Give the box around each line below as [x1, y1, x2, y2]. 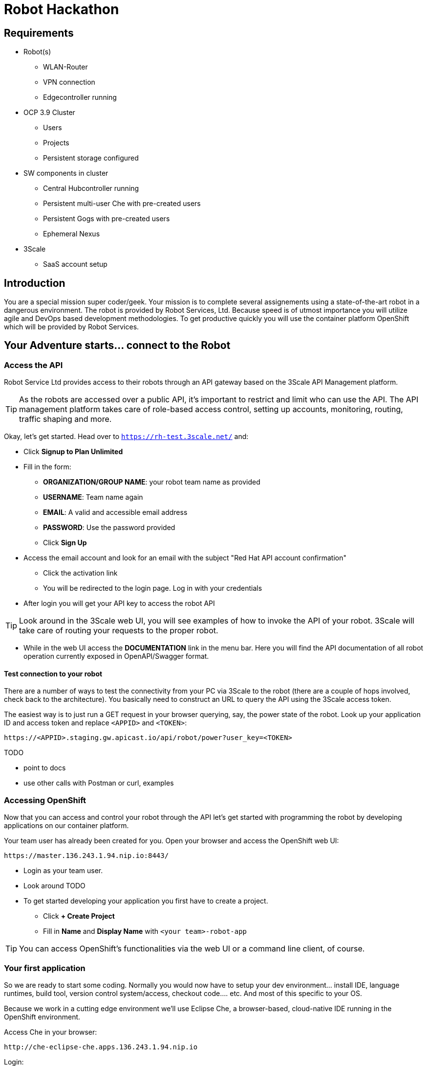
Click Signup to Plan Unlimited [23, 447, 123, 456]
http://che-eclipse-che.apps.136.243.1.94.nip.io [4, 1043, 198, 1051]
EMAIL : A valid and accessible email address [43, 508, 188, 517]
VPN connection [43, 78, 95, 87]
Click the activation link [43, 569, 118, 578]
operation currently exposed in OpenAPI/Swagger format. [23, 652, 209, 661]
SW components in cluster [23, 169, 108, 178]
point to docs [23, 764, 66, 772]
